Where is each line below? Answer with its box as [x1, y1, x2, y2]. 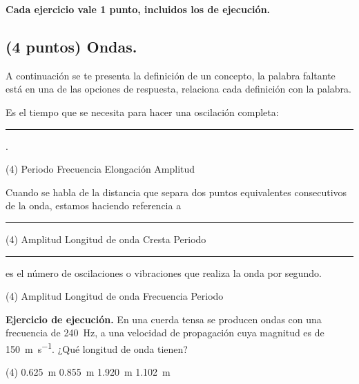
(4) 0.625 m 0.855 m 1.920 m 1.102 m [6, 365, 171, 379]
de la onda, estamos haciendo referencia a [6, 198, 182, 213]
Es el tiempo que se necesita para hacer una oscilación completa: [6, 104, 279, 119]
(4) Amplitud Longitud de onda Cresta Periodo [6, 231, 206, 246]
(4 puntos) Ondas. [6, 35, 137, 57]
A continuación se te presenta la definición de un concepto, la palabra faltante [6, 68, 336, 82]
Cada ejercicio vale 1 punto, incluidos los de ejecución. [6, 2, 271, 16]
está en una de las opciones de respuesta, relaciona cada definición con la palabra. [6, 81, 351, 96]
